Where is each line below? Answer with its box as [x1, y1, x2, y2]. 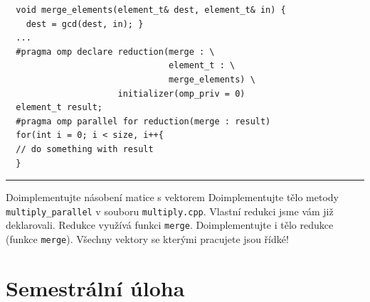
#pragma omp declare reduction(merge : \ [16, 46, 215, 57]
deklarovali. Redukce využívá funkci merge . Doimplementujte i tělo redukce [6, 217, 334, 232]
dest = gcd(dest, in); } [26, 18, 144, 29]
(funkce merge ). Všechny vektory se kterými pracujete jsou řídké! [6, 232, 289, 247]
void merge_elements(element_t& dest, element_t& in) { [16, 5, 286, 15]
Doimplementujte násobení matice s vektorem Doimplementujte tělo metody [6, 190, 339, 205]
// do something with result [16, 144, 154, 154]
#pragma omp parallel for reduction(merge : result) [16, 116, 271, 126]
